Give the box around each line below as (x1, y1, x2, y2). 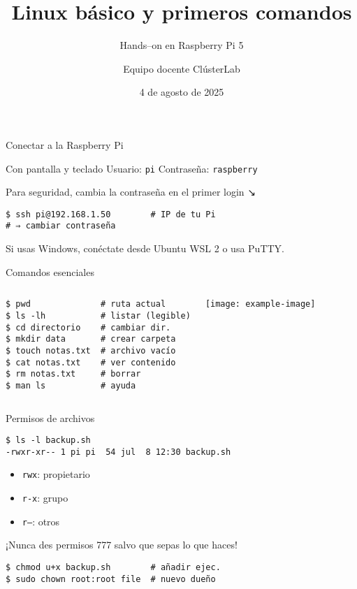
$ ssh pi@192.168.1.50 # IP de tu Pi (6, 209, 216, 219)
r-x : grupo (22, 490, 68, 505)
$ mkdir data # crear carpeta (6, 334, 176, 344)
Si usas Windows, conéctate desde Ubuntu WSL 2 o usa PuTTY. (6, 241, 284, 256)
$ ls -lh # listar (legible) (6, 310, 191, 321)
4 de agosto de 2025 (139, 85, 224, 99)
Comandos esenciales (6, 264, 94, 279)
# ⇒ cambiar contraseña (6, 221, 116, 231)
